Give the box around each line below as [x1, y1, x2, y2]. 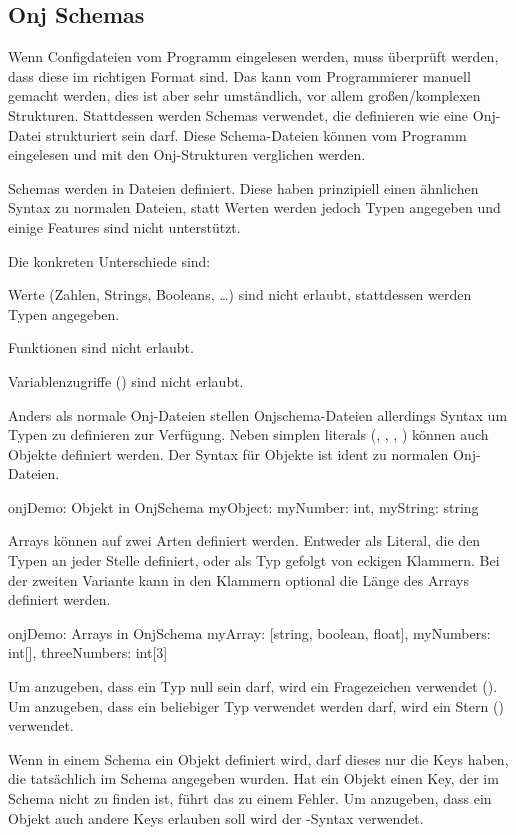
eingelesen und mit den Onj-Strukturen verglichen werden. [8, 144, 366, 165]
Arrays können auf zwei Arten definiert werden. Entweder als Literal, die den [8, 530, 481, 551]
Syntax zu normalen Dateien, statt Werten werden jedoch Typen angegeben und [8, 197, 501, 218]
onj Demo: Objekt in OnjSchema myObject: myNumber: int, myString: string [8, 496, 479, 517]
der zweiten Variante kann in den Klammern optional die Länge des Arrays [8, 569, 469, 590]
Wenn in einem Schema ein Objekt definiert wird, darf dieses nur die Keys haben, [8, 748, 509, 769]
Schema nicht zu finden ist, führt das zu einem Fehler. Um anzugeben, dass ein [8, 788, 492, 809]
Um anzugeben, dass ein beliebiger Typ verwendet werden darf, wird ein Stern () [8, 695, 504, 716]
